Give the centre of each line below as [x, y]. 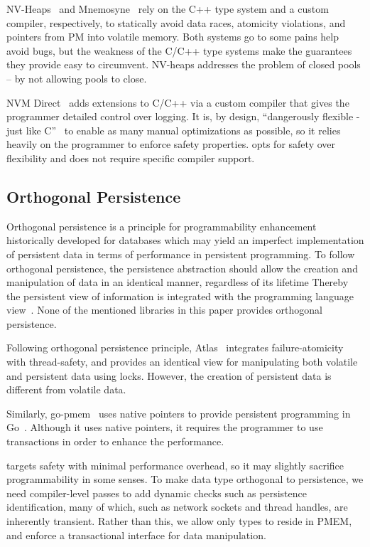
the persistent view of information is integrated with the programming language [180, 296]
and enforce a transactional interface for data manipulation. [136, 535]
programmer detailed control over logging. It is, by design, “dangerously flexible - [183, 116]
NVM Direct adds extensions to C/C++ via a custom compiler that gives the [178, 102]
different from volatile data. [66, 389]
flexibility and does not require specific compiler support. [131, 158]
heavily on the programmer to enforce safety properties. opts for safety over [171, 144]
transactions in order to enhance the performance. [115, 441]
